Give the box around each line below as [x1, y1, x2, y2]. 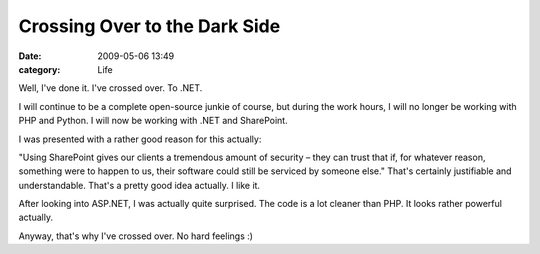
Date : [18, 50, 42, 62]
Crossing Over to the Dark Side [18, 15, 281, 37]
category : [18, 63, 61, 75]
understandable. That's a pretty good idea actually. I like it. [18, 179, 260, 191]
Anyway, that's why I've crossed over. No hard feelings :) [18, 230, 254, 242]
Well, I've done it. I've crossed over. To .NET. [18, 82, 203, 94]
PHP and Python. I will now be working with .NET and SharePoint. [18, 115, 289, 127]
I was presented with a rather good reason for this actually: [18, 133, 262, 145]
